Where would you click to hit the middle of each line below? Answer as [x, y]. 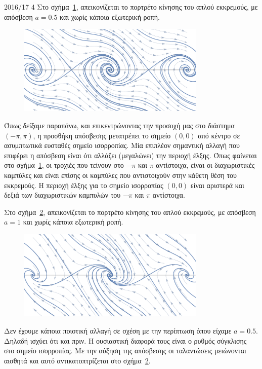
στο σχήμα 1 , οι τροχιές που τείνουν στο [64, 165]
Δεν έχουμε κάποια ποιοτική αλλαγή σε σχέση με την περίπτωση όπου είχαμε [118, 330]
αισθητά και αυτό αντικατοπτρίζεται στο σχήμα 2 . [77, 360]
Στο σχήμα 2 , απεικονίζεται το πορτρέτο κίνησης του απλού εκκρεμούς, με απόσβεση [130, 212]
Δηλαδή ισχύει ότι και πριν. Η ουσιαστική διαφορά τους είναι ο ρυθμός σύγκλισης [125, 340]
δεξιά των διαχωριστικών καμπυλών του [62, 195]
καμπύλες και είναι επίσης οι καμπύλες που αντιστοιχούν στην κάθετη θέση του [121, 175]
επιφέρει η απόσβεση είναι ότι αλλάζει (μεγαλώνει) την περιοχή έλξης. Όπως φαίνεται [130, 155]
